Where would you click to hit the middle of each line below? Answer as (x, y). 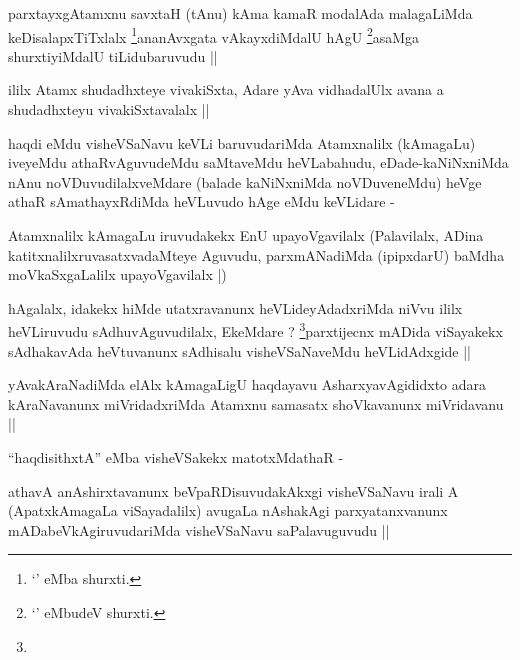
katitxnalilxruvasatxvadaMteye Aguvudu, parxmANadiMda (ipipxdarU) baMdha (256, 254)
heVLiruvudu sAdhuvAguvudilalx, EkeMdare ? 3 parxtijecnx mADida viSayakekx (255, 330)
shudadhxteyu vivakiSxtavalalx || (109, 109)
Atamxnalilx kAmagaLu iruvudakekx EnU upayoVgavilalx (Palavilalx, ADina (246, 235)
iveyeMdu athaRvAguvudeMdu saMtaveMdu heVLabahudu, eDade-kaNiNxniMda (258, 162)
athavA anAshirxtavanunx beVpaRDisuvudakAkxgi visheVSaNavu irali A (233, 490)
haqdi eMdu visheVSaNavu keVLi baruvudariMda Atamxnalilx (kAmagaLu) (242, 142)
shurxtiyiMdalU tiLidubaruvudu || (113, 55)
